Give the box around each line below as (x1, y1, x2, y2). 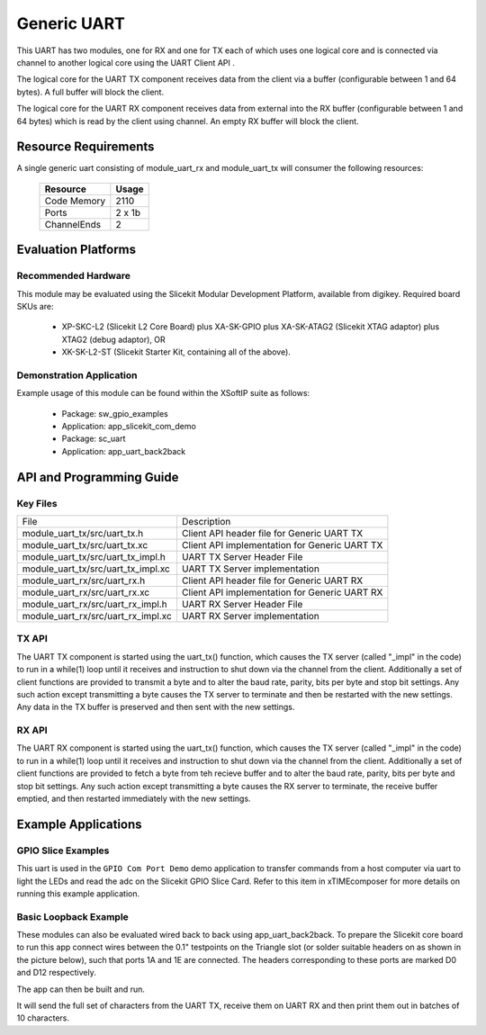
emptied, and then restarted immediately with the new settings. (16, 793, 251, 804)
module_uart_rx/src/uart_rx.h (22, 574, 146, 587)
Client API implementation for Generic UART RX (181, 586, 383, 598)
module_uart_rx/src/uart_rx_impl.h (22, 598, 168, 610)
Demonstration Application (16, 369, 138, 382)
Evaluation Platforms (16, 242, 137, 257)
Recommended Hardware (16, 270, 130, 283)
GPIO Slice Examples (16, 844, 110, 857)
